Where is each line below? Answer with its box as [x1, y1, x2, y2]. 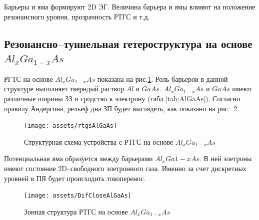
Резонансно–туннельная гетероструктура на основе [4, 35, 252, 51]
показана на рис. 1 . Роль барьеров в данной [97, 73, 228, 84]
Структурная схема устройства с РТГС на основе [24, 136, 173, 147]
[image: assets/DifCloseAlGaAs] [24, 192, 131, 200]
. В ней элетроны [199, 153, 252, 164]
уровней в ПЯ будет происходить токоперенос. [4, 173, 146, 183]
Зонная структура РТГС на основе [24, 206, 128, 217]
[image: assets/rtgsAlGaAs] [24, 122, 117, 130]
